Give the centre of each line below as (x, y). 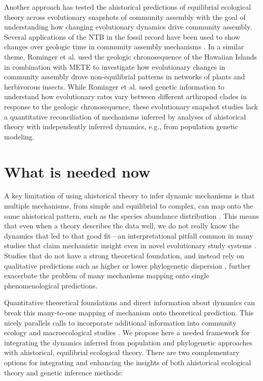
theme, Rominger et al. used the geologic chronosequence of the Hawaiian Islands (131, 56)
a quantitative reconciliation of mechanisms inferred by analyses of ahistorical (125, 116)
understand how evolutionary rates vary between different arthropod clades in (125, 96)
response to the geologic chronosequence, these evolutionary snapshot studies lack (131, 106)
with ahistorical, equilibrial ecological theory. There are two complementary (122, 352)
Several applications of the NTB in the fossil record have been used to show (122, 36)
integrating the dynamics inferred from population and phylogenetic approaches (128, 342)
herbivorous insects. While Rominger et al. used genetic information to (114, 86)
